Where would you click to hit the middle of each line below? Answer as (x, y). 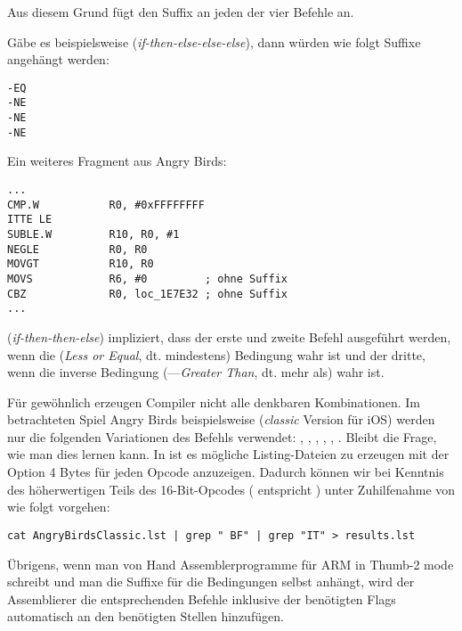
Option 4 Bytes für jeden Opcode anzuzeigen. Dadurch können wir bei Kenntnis (226, 472)
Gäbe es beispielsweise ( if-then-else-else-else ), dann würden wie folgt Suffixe (214, 41)
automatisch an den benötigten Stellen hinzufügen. (146, 616)
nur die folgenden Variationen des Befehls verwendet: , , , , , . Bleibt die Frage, (222, 436)
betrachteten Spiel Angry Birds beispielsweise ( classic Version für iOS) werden (221, 419)
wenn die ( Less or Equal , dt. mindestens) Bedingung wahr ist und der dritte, (216, 354)
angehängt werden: (58, 59)
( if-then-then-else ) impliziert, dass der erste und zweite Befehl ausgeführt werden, (229, 336)
